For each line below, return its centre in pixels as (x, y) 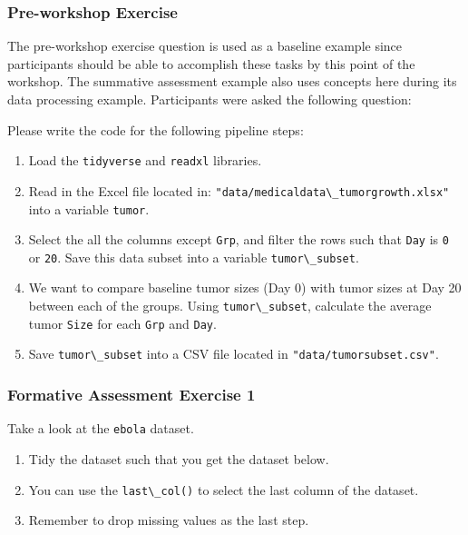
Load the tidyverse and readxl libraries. (145, 160)
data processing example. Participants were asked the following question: (210, 99)
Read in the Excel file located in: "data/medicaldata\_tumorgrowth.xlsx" (239, 190)
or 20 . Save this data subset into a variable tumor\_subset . (194, 257)
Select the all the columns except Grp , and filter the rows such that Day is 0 (239, 239)
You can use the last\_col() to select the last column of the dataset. (224, 489)
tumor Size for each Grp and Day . (122, 323)
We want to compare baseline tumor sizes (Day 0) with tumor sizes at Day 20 (245, 287)
